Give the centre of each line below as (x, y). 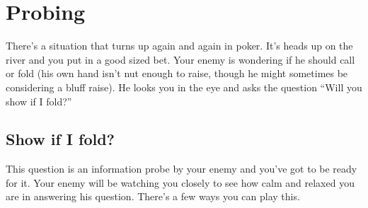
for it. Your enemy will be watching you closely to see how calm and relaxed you (180, 182)
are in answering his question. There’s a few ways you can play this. (153, 196)
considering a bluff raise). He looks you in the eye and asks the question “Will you (184, 87)
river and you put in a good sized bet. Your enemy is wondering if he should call (180, 59)
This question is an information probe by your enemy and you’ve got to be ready (182, 169)
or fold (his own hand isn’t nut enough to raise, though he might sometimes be (177, 73)
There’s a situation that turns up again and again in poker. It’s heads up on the (179, 46)
